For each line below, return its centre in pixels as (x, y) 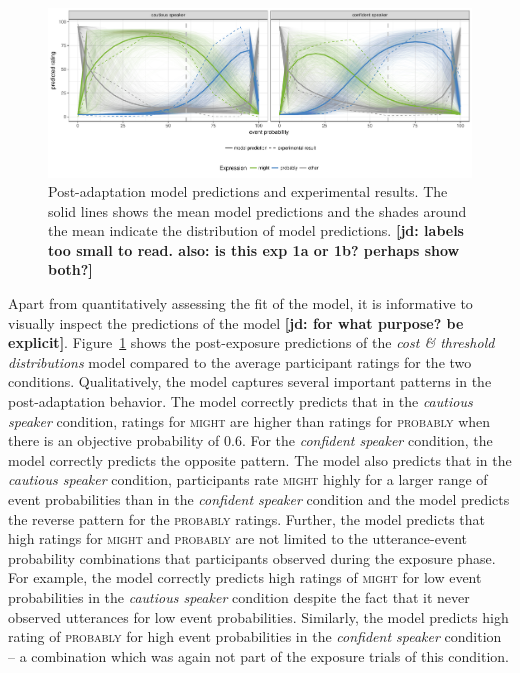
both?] (70, 269)
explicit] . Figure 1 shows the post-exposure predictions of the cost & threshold (251, 342)
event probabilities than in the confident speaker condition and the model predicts (259, 499)
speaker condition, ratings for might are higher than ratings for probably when (249, 420)
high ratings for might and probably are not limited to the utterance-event (237, 538)
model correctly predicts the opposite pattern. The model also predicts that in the (260, 459)
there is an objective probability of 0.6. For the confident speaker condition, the (250, 440)
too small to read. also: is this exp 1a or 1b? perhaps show (254, 249)
